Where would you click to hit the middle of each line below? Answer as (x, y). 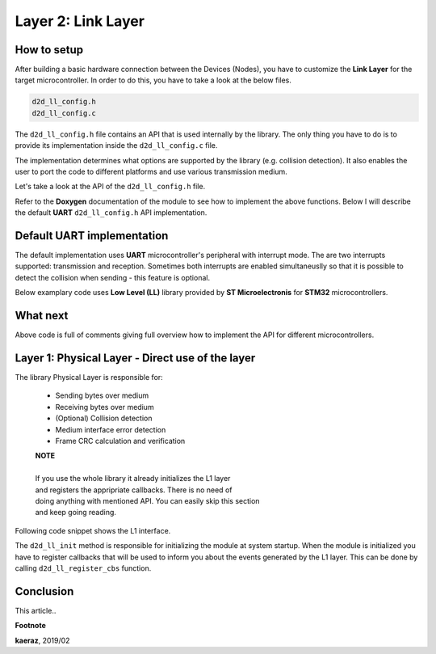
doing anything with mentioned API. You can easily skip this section (147, 500)
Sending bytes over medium (102, 395)
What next (42, 316)
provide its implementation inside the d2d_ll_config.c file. (116, 146)
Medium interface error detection (111, 429)
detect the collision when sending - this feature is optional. (112, 277)
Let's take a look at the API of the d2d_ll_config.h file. (110, 187)
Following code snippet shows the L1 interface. (93, 530)
